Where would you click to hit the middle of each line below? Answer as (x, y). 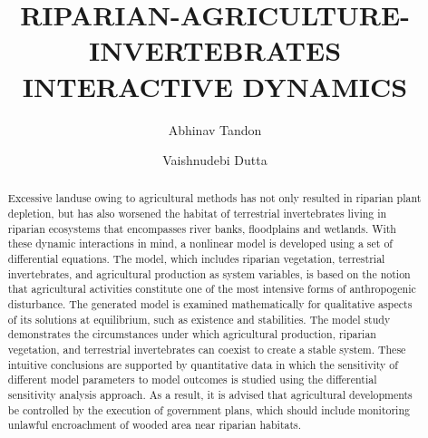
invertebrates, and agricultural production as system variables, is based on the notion (209, 273)
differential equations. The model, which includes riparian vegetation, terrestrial (196, 259)
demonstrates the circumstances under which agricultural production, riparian (192, 334)
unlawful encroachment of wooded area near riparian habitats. (155, 425)
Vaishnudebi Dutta (215, 160)
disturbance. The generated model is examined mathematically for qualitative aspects (210, 304)
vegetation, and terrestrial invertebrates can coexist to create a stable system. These (207, 350)
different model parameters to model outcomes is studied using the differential (192, 380)
